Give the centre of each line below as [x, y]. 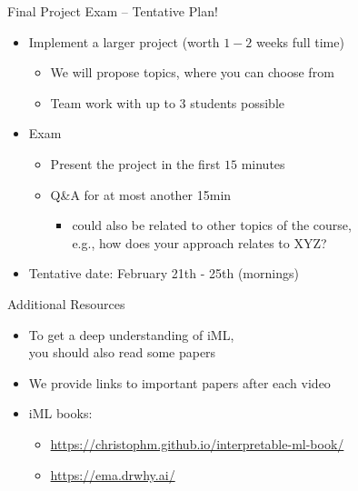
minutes [263, 163]
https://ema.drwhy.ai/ [113, 474]
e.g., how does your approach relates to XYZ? [199, 242]
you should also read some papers [122, 352]
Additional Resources [66, 303]
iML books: [60, 413]
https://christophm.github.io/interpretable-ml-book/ [197, 443]
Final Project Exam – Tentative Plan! [113, 11]
